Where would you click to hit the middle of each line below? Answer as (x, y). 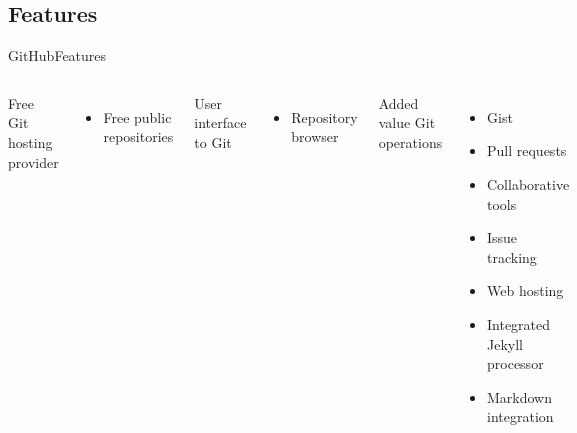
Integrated (519, 323)
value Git (407, 122)
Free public (137, 116)
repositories (138, 136)
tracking (512, 256)
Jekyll (505, 343)
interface (220, 122)
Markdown (520, 396)
